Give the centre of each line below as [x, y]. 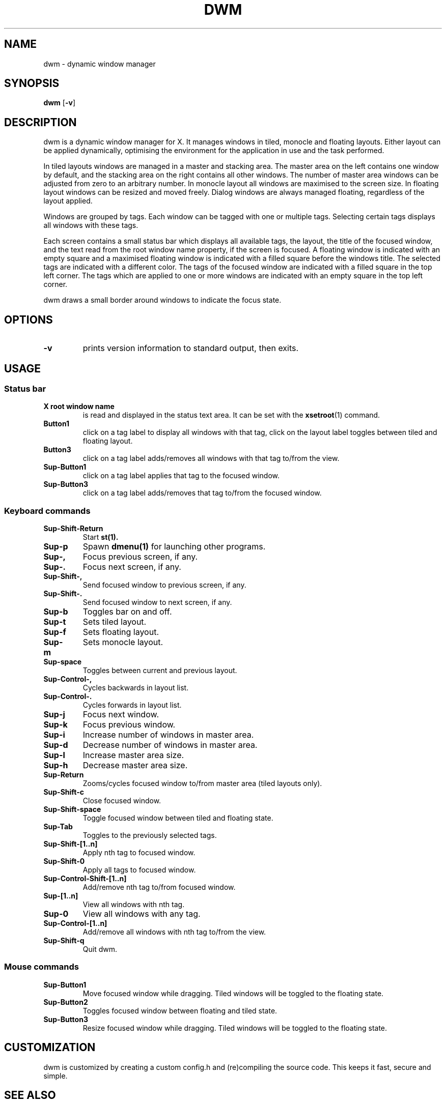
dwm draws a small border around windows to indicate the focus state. [162, 300]
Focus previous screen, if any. [140, 557]
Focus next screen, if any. [132, 567]
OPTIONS [29, 320]
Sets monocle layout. [123, 642]
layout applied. [68, 201]
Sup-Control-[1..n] [75, 923]
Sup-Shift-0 [64, 861]
